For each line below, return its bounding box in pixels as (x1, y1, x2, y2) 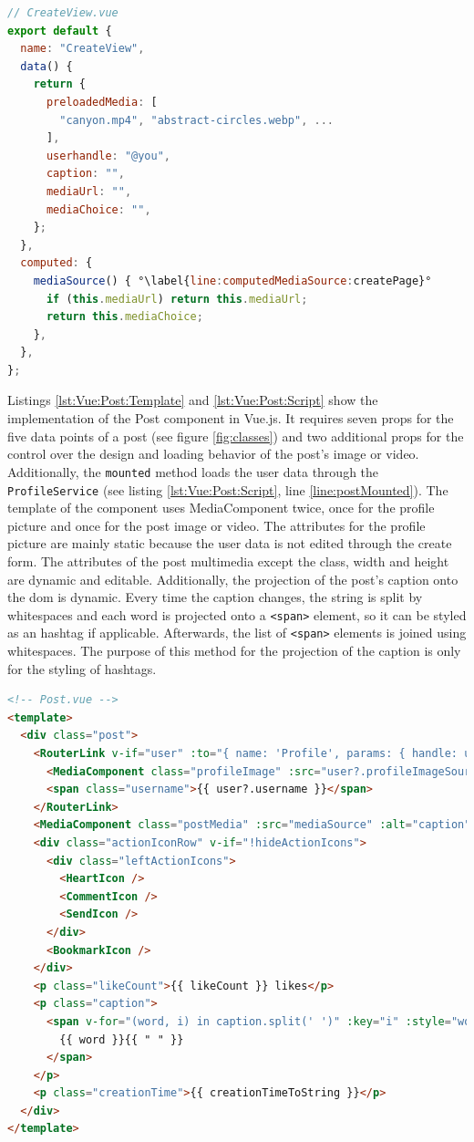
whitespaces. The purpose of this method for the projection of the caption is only (7, 641, 461, 660)
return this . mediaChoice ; (46, 310, 203, 324)
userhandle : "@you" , (46, 149, 171, 162)
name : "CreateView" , (20, 42, 145, 56)
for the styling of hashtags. (7, 659, 157, 678)
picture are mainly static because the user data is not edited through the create (7, 534, 452, 553)
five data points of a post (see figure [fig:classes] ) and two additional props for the (7, 426, 464, 445)
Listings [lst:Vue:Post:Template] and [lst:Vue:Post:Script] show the (7, 390, 378, 410)
